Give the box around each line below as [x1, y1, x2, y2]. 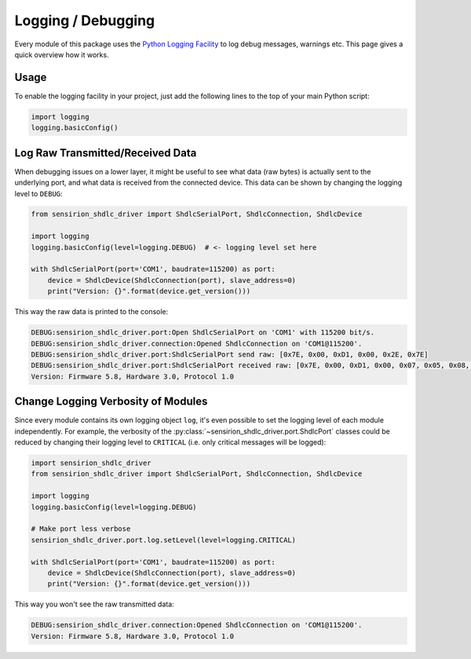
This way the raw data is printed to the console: [14, 307, 169, 317]
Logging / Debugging [14, 12, 155, 29]
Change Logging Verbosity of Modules [14, 395, 208, 408]
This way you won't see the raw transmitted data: [14, 599, 174, 609]
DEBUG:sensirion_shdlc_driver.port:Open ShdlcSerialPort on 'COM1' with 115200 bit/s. [31, 328, 375, 337]
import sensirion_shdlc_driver [31, 459, 152, 467]
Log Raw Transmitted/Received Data [14, 146, 197, 159]
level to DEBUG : [14, 189, 63, 198]
